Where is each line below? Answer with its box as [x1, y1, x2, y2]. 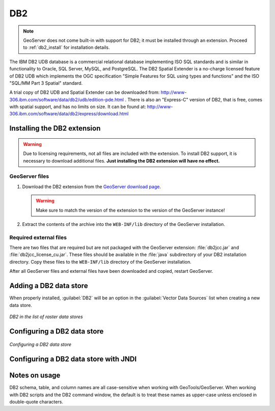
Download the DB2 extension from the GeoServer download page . [22, 184, 161, 190]
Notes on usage [9, 371, 61, 380]
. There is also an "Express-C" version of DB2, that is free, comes [125, 96, 262, 102]
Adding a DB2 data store [9, 281, 89, 290]
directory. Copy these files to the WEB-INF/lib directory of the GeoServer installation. [9, 259, 192, 265]
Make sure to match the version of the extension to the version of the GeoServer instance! [36, 207, 225, 213]
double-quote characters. [9, 399, 64, 405]
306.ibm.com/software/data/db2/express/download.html [9, 111, 129, 117]
